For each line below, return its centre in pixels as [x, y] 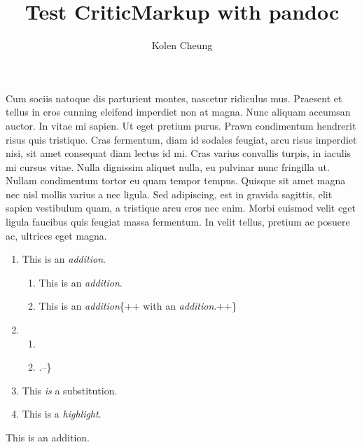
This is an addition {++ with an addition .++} [138, 306]
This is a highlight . [62, 414]
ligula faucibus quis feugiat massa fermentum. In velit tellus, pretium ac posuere [178, 222]
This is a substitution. [70, 390]
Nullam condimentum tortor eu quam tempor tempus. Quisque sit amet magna [176, 180]
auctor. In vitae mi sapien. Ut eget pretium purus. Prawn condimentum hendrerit [181, 125]
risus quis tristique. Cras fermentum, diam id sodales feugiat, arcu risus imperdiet [181, 139]
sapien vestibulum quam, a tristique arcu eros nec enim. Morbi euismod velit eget [181, 208]
